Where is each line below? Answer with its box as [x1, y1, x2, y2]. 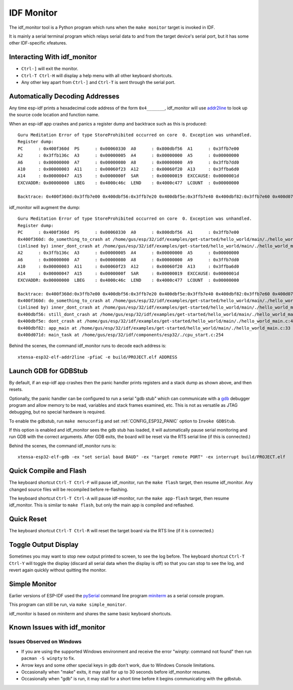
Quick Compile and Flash [9, 467, 86, 475]
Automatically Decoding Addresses [9, 92, 120, 100]
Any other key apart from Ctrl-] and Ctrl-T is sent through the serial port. [21, 80, 176, 85]
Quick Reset [9, 515, 47, 523]
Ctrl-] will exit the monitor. [21, 66, 79, 72]
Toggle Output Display [9, 541, 79, 549]
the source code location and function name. [9, 112, 100, 118]
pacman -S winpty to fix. [21, 655, 75, 661]
